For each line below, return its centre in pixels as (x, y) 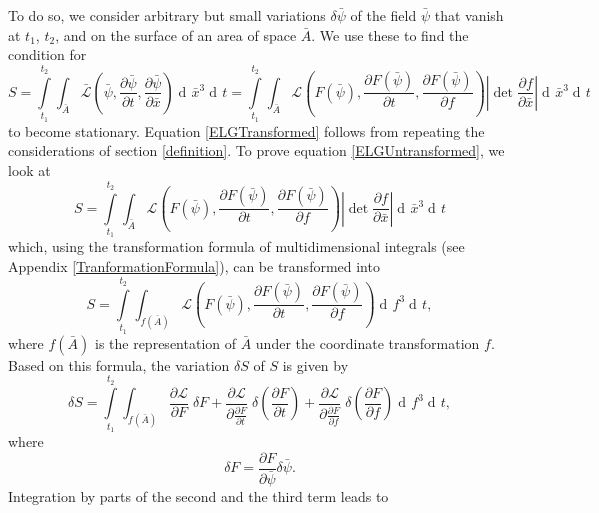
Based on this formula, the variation (119, 364)
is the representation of (165, 342)
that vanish (469, 15)
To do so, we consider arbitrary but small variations (167, 15)
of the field (383, 15)
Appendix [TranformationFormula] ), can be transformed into (194, 266)
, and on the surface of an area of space (176, 34)
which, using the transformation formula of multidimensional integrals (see (236, 246)
